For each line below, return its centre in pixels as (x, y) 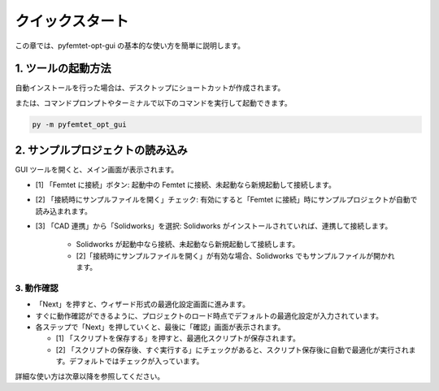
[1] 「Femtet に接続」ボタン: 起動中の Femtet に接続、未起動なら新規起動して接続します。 (186, 185)
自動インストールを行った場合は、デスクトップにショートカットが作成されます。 (150, 88)
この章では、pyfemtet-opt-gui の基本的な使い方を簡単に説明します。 (130, 46)
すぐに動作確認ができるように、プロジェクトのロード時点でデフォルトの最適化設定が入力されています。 (209, 315)
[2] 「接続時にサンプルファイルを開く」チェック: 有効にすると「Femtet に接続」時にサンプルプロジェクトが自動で (226, 200)
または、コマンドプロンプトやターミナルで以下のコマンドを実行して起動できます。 (153, 102)
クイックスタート (72, 21)
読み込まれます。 (64, 211)
